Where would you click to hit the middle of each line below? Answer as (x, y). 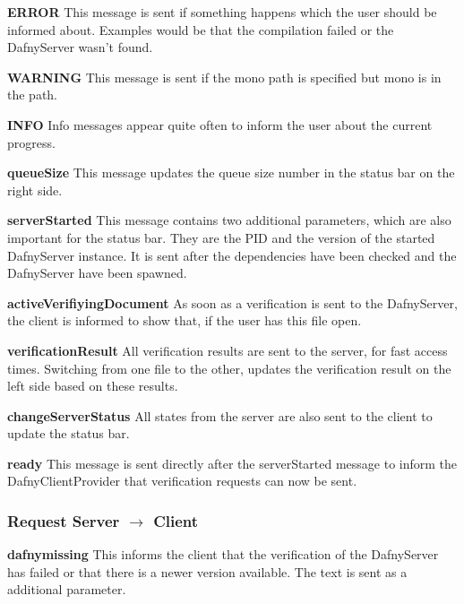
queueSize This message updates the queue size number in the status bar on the (231, 173)
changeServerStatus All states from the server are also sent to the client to (220, 415)
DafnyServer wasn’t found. (80, 47)
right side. (35, 190)
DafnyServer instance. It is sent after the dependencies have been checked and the (232, 255)
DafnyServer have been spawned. (97, 273)
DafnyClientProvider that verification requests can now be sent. (182, 481)
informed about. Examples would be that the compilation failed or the (201, 29)
